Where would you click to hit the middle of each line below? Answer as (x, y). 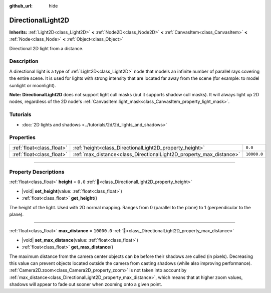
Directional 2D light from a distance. (46, 48)
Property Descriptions (37, 172)
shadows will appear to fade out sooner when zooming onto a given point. (86, 284)
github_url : (21, 6)
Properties (23, 137)
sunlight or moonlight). (33, 85)
